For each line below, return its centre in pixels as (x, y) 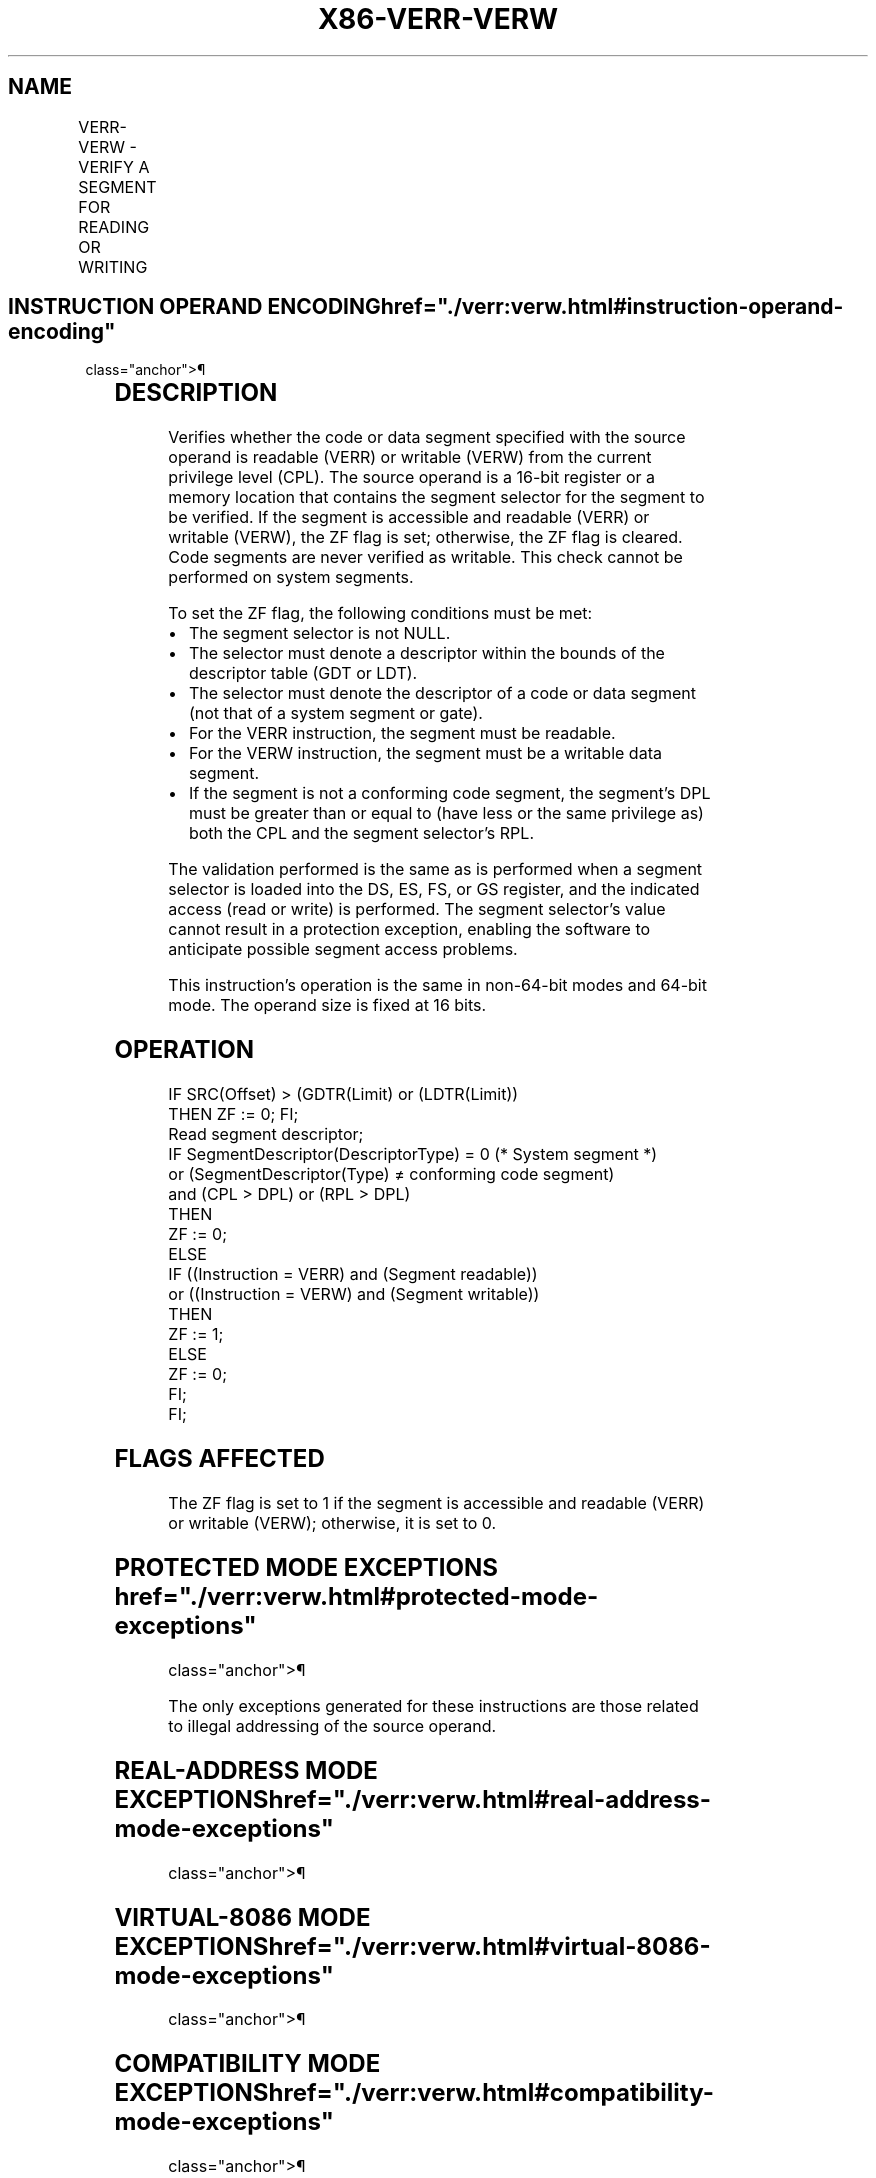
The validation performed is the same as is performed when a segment (435, 869)
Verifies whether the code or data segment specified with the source (427, 437)
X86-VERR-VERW (438, 19)
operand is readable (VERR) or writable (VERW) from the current (410, 457)
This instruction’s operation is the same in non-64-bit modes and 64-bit (437, 985)
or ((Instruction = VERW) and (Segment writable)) (354, 1294)
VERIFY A (114, 166)
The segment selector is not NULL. (319, 633)
